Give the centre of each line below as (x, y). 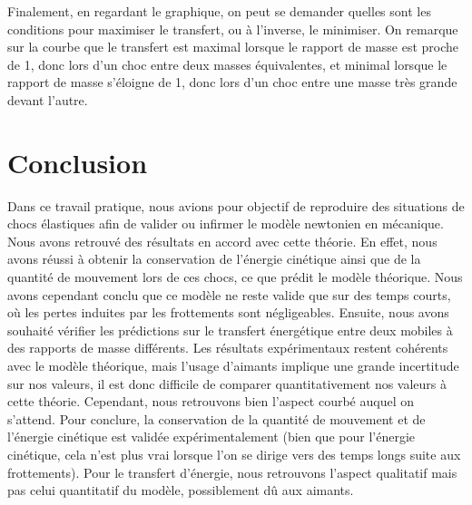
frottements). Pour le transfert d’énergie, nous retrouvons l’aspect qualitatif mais (232, 472)
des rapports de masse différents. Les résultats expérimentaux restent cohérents (228, 348)
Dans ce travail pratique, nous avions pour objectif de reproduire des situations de (236, 205)
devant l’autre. (48, 99)
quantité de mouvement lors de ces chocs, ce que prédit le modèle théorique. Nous (235, 277)
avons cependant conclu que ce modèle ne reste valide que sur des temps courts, (229, 294)
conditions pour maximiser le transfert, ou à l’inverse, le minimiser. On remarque (233, 29)
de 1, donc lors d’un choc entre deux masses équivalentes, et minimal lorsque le (227, 64)
